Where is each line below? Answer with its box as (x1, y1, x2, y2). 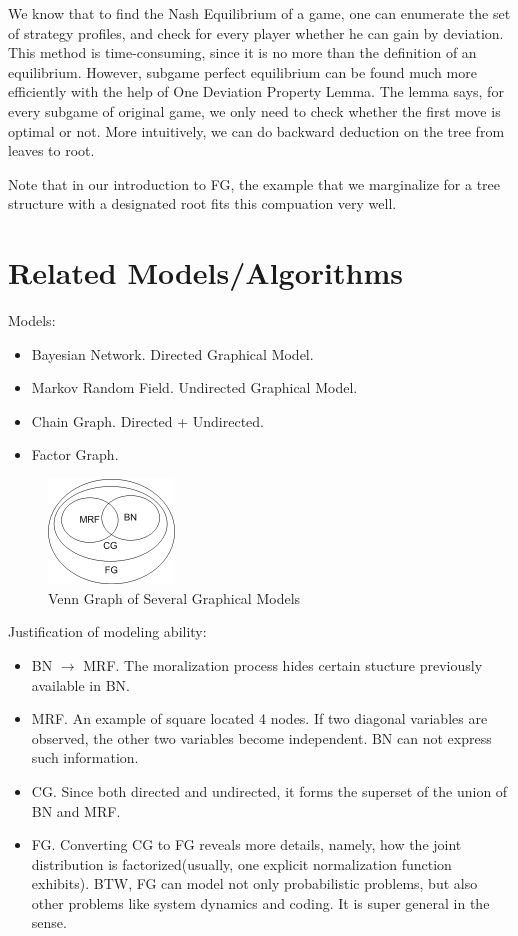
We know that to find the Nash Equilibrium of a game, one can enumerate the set (8, 3, 511, 23)
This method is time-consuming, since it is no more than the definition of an (8, 42, 477, 63)
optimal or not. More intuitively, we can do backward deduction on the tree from (8, 120, 505, 141)
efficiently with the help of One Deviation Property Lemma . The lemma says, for (8, 81, 504, 102)
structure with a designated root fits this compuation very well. (8, 193, 397, 214)
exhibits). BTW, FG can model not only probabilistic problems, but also (31, 873, 478, 894)
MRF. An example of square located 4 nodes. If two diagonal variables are (31, 708, 488, 729)
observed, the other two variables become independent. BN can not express (31, 727, 492, 748)
